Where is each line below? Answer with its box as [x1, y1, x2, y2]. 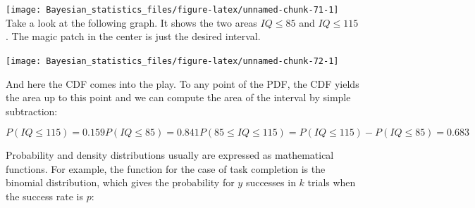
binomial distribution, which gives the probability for [6, 175, 235, 190]
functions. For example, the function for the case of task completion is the [6, 161, 326, 176]
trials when [307, 175, 356, 190]
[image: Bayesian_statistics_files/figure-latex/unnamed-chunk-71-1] [6, 5, 339, 15]
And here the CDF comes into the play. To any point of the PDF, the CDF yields [6, 76, 359, 91]
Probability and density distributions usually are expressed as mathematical [6, 148, 334, 162]
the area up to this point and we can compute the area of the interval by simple [6, 90, 351, 105]
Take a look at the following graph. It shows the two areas [6, 15, 257, 30]
